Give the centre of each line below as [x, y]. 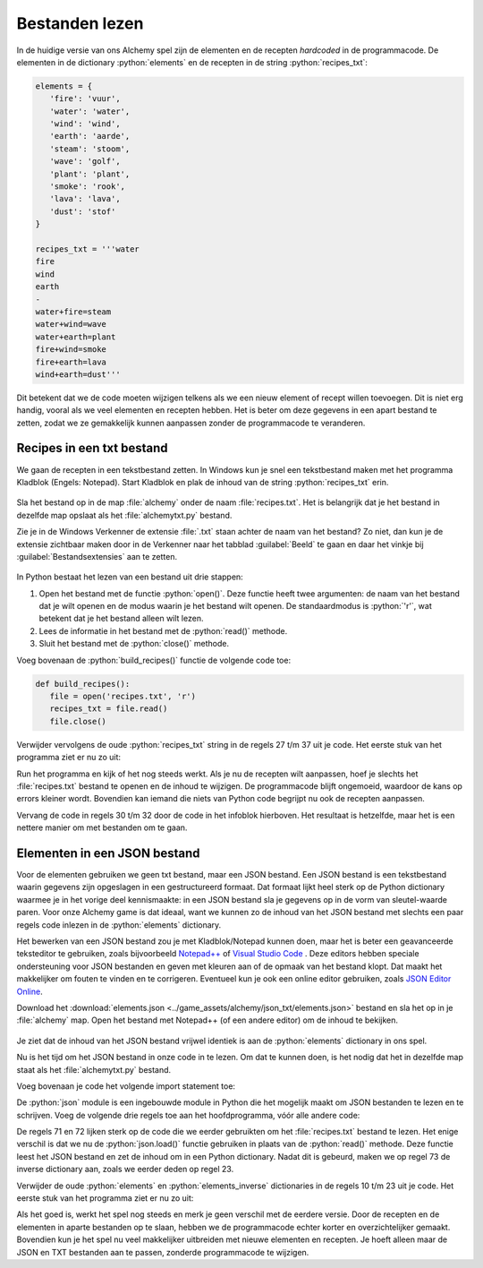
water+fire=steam [73, 312]
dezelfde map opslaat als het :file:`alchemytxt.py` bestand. [124, 515]
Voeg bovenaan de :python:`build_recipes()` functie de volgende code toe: [153, 660]
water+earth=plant [76, 337]
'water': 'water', [90, 111]
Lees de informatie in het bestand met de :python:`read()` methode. [163, 630]
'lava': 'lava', [85, 199]
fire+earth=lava [71, 362]
